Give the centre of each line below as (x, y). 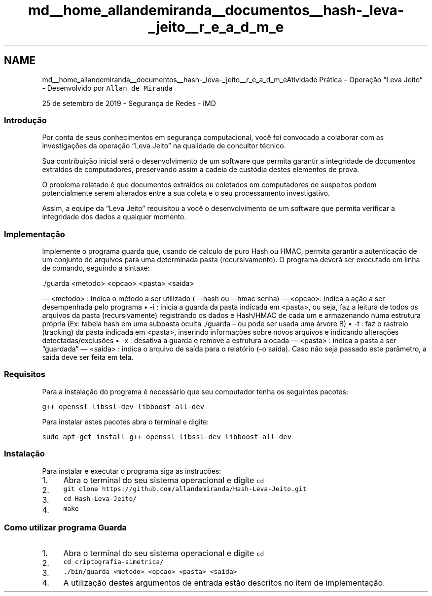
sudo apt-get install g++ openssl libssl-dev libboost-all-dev (167, 437)
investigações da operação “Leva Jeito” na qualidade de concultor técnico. (164, 146)
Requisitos (25, 374)
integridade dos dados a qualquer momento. (114, 217)
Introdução (25, 120)
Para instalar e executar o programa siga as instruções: (132, 471)
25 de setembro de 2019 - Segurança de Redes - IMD (129, 103)
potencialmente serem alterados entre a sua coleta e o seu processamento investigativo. (186, 193)
